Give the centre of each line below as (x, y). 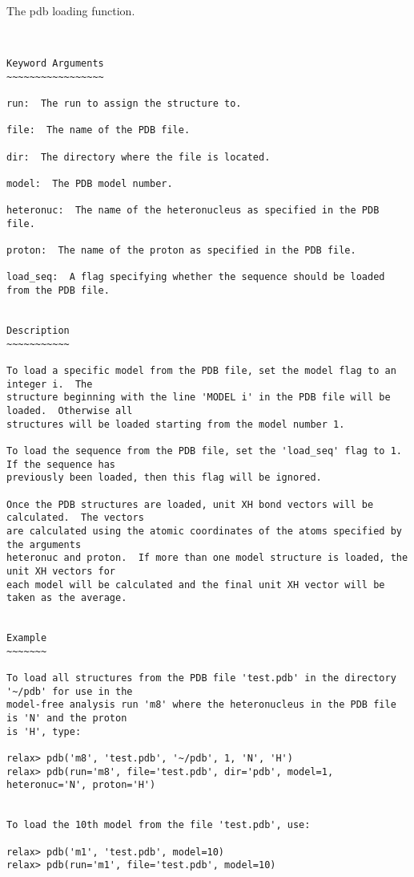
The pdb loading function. (71, 10)
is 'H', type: (44, 731)
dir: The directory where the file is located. (139, 157)
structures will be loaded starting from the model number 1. (176, 424)
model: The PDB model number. (90, 183)
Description (38, 331)
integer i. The (50, 384)
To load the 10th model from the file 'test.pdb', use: (159, 825)
